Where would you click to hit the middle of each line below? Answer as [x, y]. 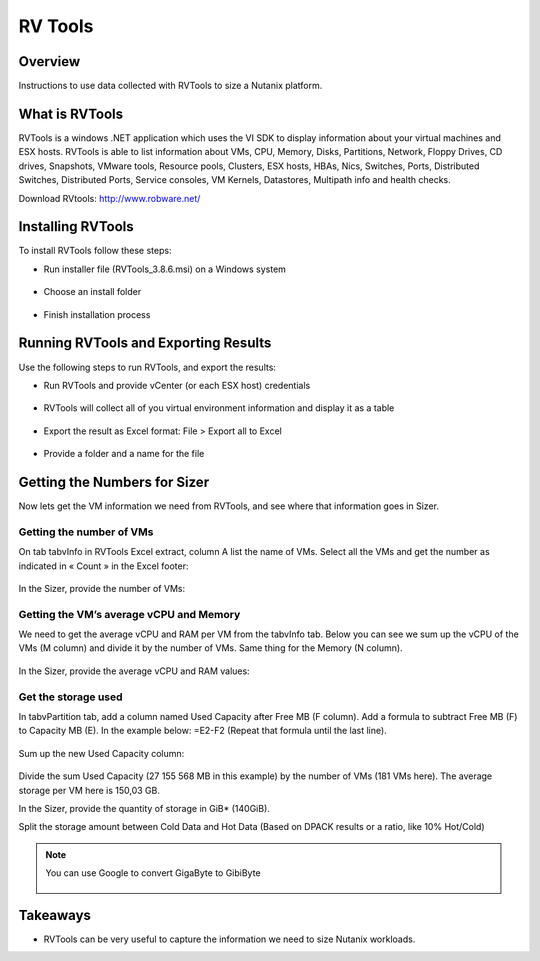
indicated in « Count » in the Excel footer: [103, 566]
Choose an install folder [92, 292]
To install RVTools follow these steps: [95, 251]
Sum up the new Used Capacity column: [101, 753]
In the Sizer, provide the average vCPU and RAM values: [134, 671]
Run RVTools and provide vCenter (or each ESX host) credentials [177, 385]
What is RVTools [71, 113]
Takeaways [55, 915]
